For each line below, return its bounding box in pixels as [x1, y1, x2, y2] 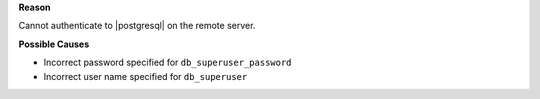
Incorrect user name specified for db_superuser [43, 70, 248, 82]
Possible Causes [18, 38, 90, 50]
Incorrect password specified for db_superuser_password [43, 56, 292, 69]
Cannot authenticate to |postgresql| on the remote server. [18, 20, 256, 32]
